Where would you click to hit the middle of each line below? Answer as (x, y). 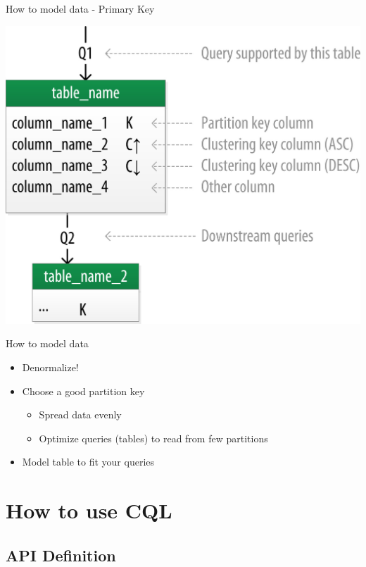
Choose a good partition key (83, 391)
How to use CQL (89, 510)
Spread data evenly (80, 415)
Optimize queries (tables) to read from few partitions (153, 438)
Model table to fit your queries (88, 462)
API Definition (61, 555)
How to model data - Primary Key (80, 8)
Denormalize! (50, 367)
